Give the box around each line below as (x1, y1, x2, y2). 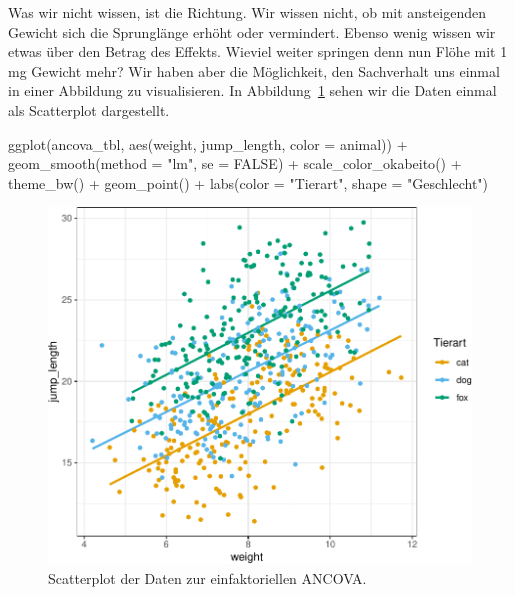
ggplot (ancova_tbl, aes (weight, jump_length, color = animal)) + (8, 133, 408, 154)
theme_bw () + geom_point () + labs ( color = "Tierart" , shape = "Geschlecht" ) (8, 172, 489, 193)
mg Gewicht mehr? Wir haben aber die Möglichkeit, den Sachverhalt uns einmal (8, 60, 500, 81)
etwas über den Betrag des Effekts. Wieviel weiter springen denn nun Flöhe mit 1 (8, 41, 508, 62)
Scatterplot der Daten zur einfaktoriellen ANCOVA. (48, 567, 367, 588)
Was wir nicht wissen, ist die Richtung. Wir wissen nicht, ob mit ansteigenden (8, 2, 486, 22)
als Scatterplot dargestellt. (8, 99, 170, 120)
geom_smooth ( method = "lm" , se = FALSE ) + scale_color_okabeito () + (8, 153, 462, 174)
